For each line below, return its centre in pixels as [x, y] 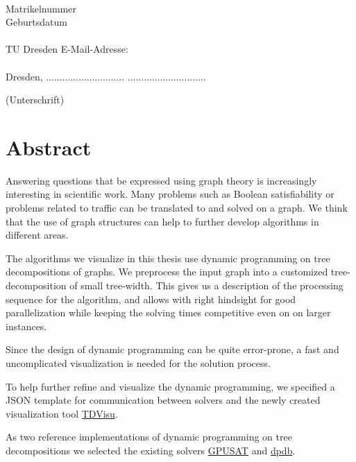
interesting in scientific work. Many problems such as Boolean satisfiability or [170, 194]
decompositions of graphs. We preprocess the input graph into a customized [167, 272]
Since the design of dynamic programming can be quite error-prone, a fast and [172, 349]
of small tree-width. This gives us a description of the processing [206, 285]
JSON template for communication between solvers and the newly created [163, 400]
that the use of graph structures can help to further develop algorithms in [162, 221]
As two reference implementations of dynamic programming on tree [149, 437]
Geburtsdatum [36, 22]
